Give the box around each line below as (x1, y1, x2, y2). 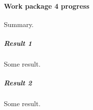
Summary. (4, 19, 34, 29)
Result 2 (4, 78, 32, 88)
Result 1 (4, 38, 32, 48)
